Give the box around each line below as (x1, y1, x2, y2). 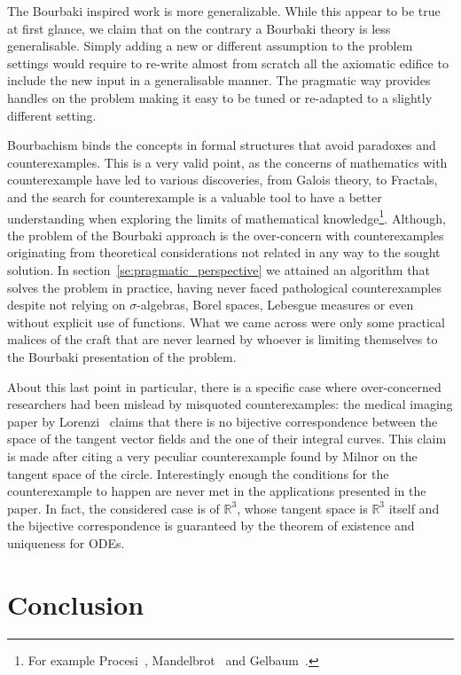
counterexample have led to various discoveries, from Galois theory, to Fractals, (7, 170, 438, 189)
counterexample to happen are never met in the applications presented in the (7, 482, 426, 500)
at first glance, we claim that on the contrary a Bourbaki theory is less (7, 19, 391, 37)
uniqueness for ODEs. (7, 533, 125, 552)
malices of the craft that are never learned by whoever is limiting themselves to (7, 330, 438, 349)
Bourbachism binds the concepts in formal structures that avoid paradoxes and (7, 136, 436, 154)
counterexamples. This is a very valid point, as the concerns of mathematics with (7, 153, 448, 171)
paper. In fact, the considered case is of (7, 498, 220, 517)
